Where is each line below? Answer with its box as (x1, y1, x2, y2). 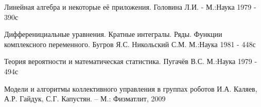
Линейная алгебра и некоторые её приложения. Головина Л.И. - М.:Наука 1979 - (4, 2, 256, 12)
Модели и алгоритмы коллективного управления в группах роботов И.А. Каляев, (4, 83, 257, 94)
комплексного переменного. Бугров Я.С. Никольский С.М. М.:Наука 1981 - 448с (4, 38, 256, 49)
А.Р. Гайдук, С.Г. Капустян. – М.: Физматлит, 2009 (4, 93, 166, 104)
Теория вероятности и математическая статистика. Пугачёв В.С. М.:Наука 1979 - (4, 56, 257, 67)
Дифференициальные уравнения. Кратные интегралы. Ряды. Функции (4, 29, 222, 39)
